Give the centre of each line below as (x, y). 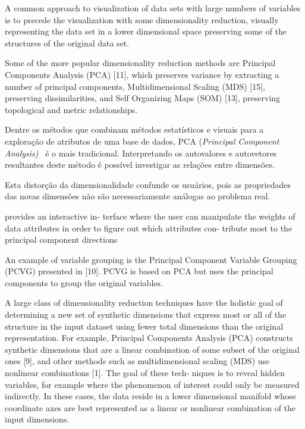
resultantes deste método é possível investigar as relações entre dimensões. (140, 165)
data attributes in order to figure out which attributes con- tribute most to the (149, 228)
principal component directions (61, 239)
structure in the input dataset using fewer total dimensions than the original (144, 326)
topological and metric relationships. (71, 109)
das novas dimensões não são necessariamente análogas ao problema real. (138, 196)
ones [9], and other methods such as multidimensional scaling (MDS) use (137, 361)
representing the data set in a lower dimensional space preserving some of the (146, 31)
